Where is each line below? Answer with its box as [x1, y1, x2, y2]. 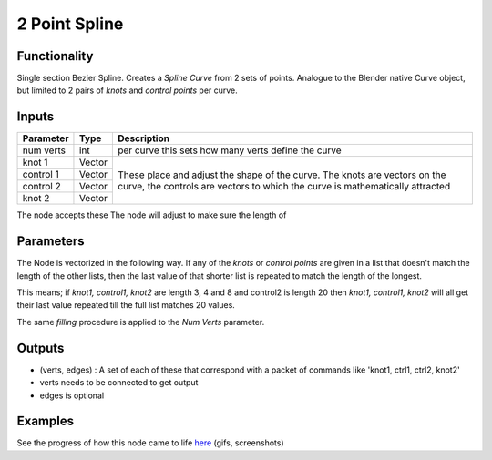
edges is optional [39, 390, 105, 401]
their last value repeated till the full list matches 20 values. [16, 300, 236, 311]
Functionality [16, 48, 94, 64]
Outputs [16, 340, 65, 355]
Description [117, 132, 170, 145]
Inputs [16, 109, 55, 125]
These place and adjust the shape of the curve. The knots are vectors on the [117, 169, 446, 181]
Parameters [16, 233, 85, 250]
